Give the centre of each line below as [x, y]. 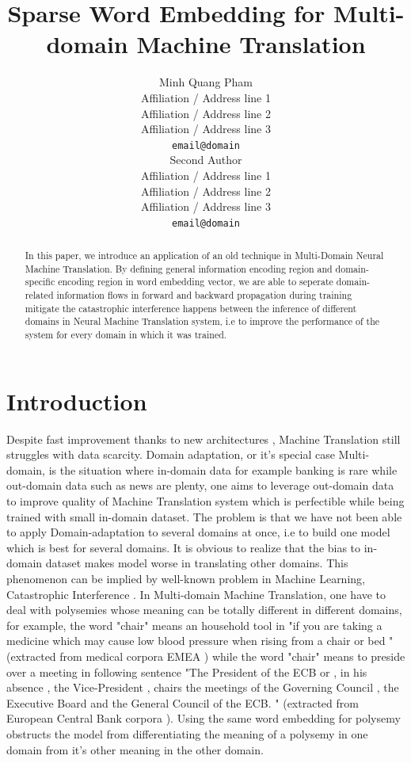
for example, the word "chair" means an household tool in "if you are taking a [194, 625]
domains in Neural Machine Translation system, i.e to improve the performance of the [202, 321]
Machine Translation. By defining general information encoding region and [179, 268]
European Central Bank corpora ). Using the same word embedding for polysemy [204, 718]
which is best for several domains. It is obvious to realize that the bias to [184, 547]
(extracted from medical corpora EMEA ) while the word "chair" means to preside [206, 656]
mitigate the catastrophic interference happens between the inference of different [191, 308]
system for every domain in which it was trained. [126, 335]
